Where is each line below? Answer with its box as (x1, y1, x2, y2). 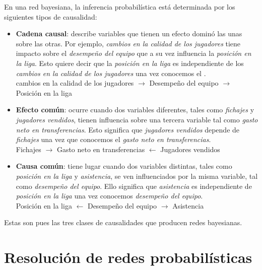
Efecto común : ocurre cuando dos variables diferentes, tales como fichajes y (16, 104, 254, 115)
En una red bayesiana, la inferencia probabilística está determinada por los (4, 2, 235, 12)
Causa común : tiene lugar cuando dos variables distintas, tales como (16, 161, 232, 171)
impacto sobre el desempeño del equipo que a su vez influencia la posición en (16, 48, 251, 58)
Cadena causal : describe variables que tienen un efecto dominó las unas (16, 28, 242, 39)
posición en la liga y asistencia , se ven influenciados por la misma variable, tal (16, 170, 258, 181)
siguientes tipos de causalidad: (4, 11, 97, 22)
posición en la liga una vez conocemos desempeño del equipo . (16, 190, 203, 201)
